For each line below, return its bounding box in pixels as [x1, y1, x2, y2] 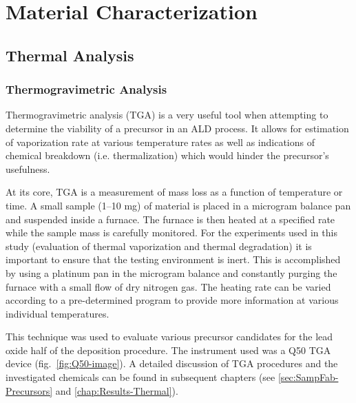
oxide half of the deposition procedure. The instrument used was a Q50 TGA [6, 342, 331, 357]
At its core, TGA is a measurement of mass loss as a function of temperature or [6, 185, 343, 199]
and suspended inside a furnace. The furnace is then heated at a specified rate [6, 211, 335, 226]
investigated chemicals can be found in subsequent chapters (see [6, 370, 275, 384]
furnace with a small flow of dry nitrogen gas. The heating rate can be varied [6, 279, 331, 293]
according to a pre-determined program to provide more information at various [6, 293, 339, 307]
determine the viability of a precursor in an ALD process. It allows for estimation [6, 121, 349, 135]
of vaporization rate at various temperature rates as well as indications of [6, 134, 315, 149]
